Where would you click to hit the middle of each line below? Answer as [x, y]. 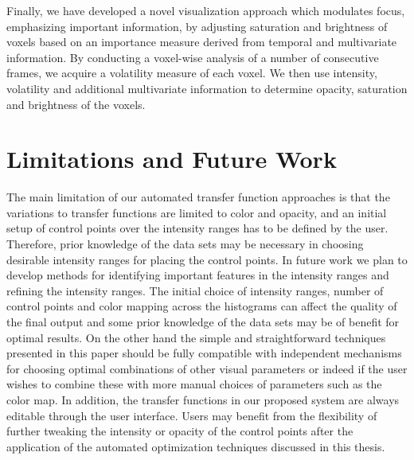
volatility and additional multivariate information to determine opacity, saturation [207, 88]
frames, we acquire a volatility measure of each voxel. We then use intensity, [192, 73]
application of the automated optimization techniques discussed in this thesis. [196, 446]
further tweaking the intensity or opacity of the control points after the [180, 431]
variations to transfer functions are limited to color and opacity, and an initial [197, 212]
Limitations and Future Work [172, 159]
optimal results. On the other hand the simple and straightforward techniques [196, 337]
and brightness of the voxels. [76, 104]
